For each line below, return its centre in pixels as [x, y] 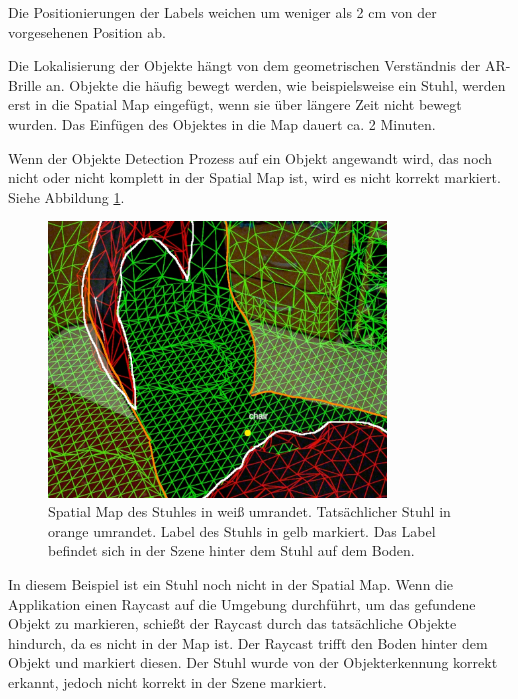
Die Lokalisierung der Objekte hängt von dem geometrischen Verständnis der [244, 65]
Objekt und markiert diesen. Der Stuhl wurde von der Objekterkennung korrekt [253, 662]
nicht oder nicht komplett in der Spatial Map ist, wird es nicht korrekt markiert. [254, 177]
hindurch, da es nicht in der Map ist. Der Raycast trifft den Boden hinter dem [248, 642]
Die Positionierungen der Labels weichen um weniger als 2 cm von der [222, 12]
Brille [25, 84]
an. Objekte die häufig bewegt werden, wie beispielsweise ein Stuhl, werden [275, 84]
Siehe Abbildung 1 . [66, 196]
